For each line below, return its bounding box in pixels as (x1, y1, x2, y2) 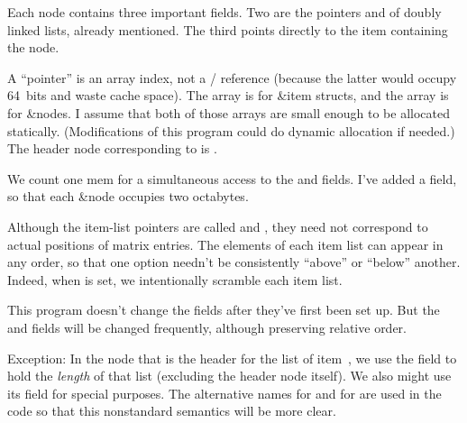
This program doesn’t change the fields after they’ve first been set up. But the (7, 300, 440, 319)
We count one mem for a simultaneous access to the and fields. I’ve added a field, (7, 169, 457, 188)
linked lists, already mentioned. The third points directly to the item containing (7, 20, 448, 39)
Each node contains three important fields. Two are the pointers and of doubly (7, 3, 442, 21)
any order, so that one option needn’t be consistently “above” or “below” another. (7, 253, 461, 271)
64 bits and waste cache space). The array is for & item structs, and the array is (7, 86, 449, 105)
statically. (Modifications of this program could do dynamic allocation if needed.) (7, 121, 455, 140)
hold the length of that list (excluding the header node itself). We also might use (7, 366, 452, 385)
